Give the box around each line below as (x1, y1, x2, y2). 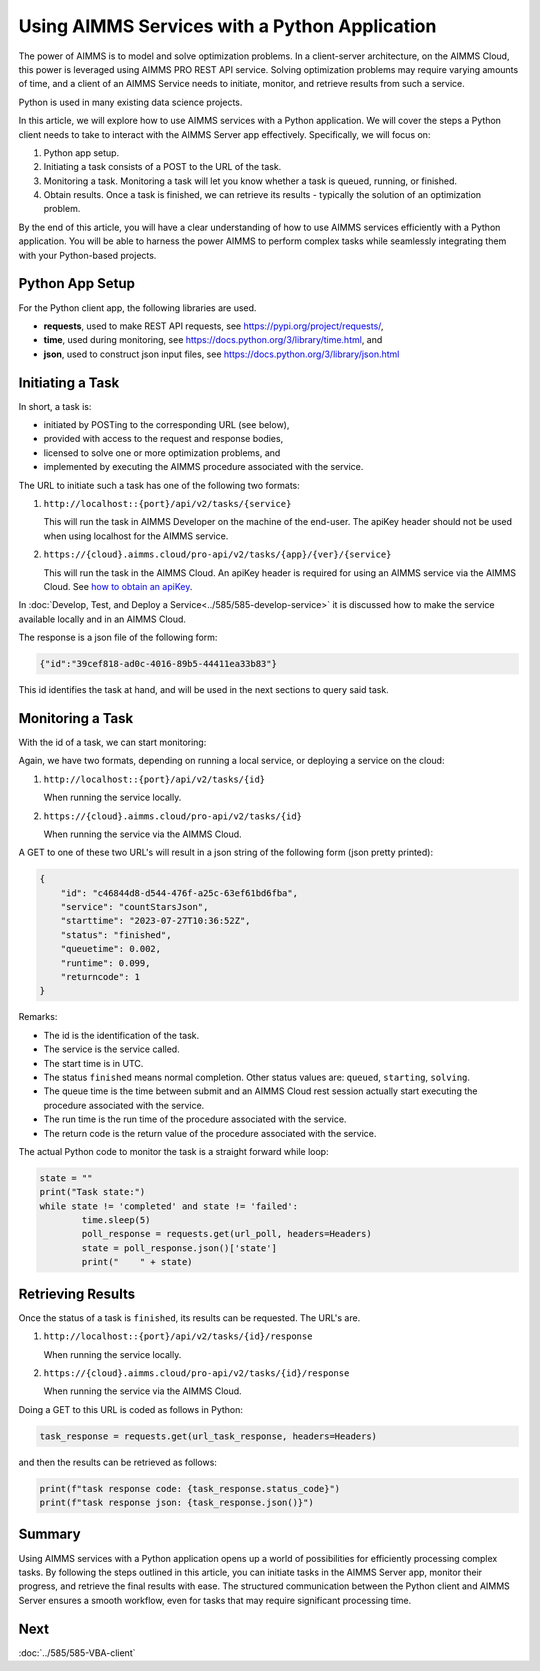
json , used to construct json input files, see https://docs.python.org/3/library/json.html (43, 348, 400, 360)
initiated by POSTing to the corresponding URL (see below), (43, 419, 290, 430)
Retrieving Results (18, 1285, 135, 1302)
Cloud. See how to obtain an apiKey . (43, 580, 193, 592)
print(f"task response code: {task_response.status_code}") (39, 1483, 341, 1494)
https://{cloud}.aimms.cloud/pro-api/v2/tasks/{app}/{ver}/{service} (43, 549, 392, 560)
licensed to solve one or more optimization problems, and (43, 446, 281, 459)
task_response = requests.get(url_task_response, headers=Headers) (39, 1430, 378, 1442)
